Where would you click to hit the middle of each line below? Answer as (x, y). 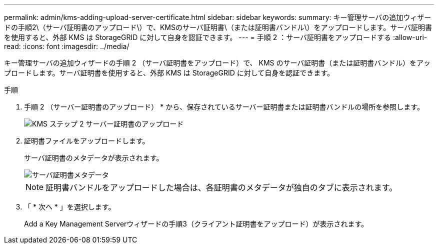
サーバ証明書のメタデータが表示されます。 (94, 158)
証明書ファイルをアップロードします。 (87, 141)
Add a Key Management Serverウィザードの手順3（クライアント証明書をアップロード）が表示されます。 (196, 224)
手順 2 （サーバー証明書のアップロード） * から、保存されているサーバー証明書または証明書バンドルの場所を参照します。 (224, 107)
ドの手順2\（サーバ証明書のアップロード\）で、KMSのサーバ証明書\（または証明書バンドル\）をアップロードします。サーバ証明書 (218, 27)
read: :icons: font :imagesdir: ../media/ (67, 46)
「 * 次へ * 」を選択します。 (70, 207)
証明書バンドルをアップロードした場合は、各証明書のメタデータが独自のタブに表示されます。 (221, 187)
